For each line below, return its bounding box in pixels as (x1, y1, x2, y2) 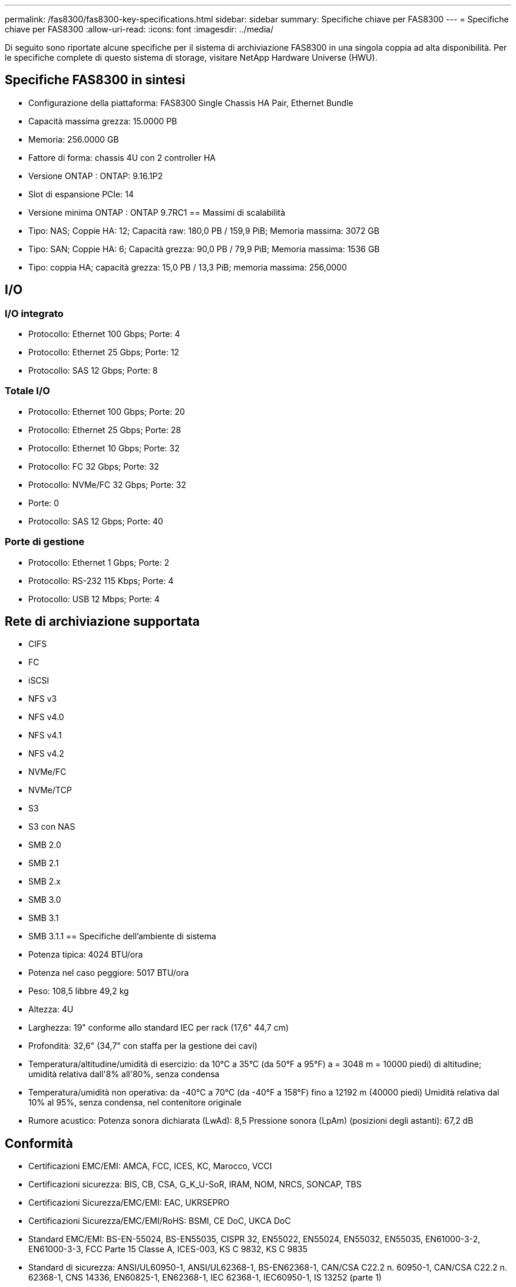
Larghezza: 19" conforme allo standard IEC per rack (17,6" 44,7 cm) (28, 1022, 289, 1033)
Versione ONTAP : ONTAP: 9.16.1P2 (28, 170, 163, 181)
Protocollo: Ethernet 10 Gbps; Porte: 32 (28, 443, 180, 453)
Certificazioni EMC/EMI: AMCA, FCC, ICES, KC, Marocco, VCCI (28, 1161, 272, 1171)
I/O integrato (5, 307, 64, 319)
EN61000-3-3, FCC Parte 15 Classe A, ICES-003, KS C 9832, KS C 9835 (28, 1244, 308, 1255)
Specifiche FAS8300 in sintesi (5, 72, 186, 88)
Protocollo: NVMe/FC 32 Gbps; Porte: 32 (28, 479, 187, 490)
